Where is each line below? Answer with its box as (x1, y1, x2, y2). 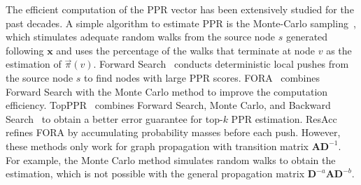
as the (326, 43, 352, 57)
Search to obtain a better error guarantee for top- (6, 111, 223, 126)
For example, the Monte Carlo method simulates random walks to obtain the (6, 152, 336, 167)
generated (285, 29, 328, 44)
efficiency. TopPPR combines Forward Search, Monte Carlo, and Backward (6, 98, 331, 112)
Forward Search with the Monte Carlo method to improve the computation (6, 84, 328, 98)
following (6, 43, 44, 57)
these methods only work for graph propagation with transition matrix (6, 138, 309, 153)
